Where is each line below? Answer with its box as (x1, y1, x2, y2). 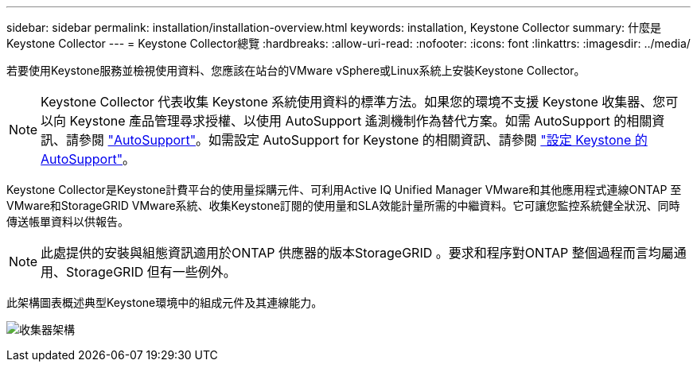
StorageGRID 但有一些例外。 (66, 264, 236, 280)
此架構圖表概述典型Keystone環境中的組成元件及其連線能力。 (6, 296, 323, 309)
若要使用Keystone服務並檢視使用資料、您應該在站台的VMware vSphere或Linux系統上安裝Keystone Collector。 (6, 64, 586, 77)
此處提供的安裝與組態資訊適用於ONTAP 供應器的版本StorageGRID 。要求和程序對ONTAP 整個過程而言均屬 (41, 245, 674, 261)
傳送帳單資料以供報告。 (6, 215, 129, 228)
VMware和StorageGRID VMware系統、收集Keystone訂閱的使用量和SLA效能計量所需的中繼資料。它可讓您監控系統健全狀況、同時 (6, 199, 680, 212)
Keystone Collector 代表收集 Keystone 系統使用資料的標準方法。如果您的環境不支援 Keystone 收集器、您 (41, 94, 666, 110)
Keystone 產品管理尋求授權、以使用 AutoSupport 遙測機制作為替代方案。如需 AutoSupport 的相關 (69, 113, 652, 129)
